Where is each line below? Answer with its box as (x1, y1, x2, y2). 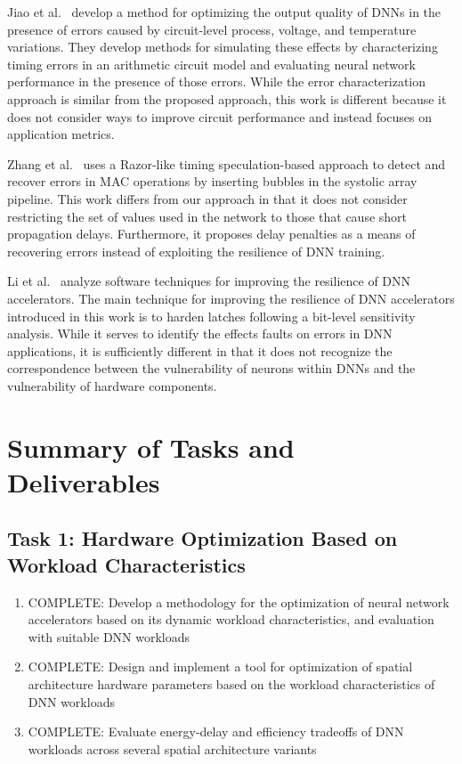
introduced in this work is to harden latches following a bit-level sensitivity (7, 306, 416, 325)
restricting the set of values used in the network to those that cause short (7, 207, 408, 225)
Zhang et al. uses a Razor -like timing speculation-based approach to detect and (7, 154, 446, 173)
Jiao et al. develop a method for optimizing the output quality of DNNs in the (7, 3, 442, 20)
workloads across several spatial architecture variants (28, 739, 317, 758)
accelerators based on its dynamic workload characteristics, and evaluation (28, 610, 434, 629)
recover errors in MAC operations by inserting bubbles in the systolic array (7, 172, 417, 191)
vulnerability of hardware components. (7, 376, 217, 394)
